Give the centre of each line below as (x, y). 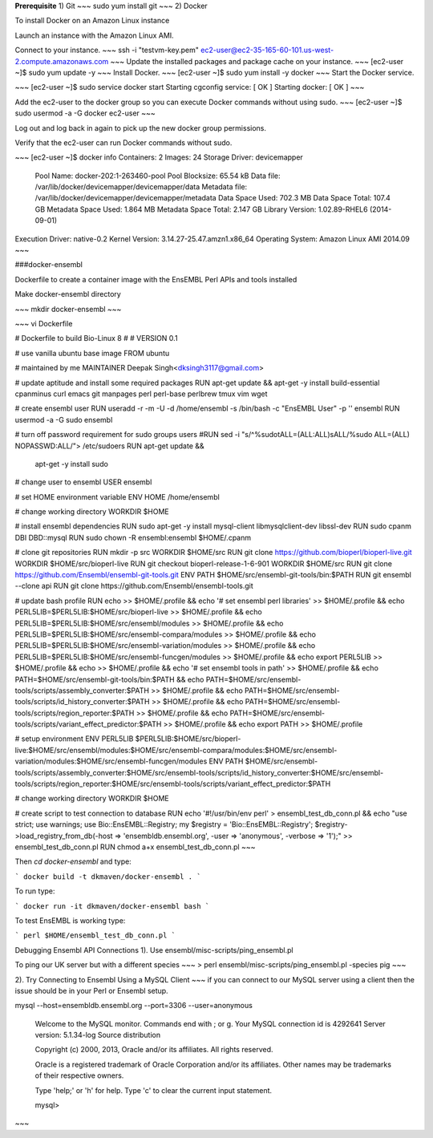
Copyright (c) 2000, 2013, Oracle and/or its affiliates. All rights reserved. (154, 1050)
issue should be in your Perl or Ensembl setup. (91, 990)
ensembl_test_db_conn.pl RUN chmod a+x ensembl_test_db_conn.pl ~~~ (135, 847)
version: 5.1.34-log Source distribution (97, 1035)
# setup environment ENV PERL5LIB (74, 739)
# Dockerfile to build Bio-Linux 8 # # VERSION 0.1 (96, 338)
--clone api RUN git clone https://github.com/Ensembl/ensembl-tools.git (134, 586)
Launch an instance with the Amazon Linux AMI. (94, 35)
